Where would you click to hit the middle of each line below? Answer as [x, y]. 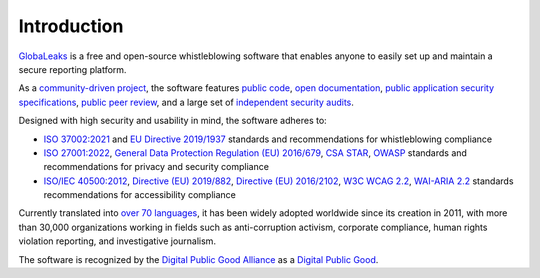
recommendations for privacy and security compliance [156, 167]
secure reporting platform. [72, 69]
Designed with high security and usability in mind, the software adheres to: [172, 121]
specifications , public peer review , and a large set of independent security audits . [186, 102]
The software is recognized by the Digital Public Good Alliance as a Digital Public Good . [198, 259]
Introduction [71, 26]
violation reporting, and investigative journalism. [117, 241]
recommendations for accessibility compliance [140, 195]
